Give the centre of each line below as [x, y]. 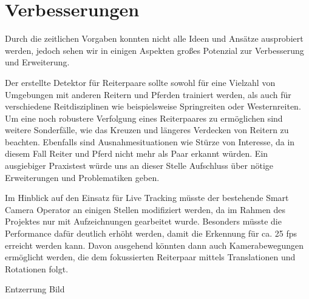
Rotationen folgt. [37, 268]
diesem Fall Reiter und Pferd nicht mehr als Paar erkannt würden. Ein [137, 153]
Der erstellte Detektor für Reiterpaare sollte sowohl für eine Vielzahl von [140, 82]
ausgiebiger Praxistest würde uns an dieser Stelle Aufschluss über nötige [139, 166]
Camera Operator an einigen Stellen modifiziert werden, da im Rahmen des [145, 209]
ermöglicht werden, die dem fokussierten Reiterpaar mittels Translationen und [150, 257]
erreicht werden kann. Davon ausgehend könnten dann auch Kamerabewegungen [154, 245]
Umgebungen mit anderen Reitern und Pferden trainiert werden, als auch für [148, 94]
